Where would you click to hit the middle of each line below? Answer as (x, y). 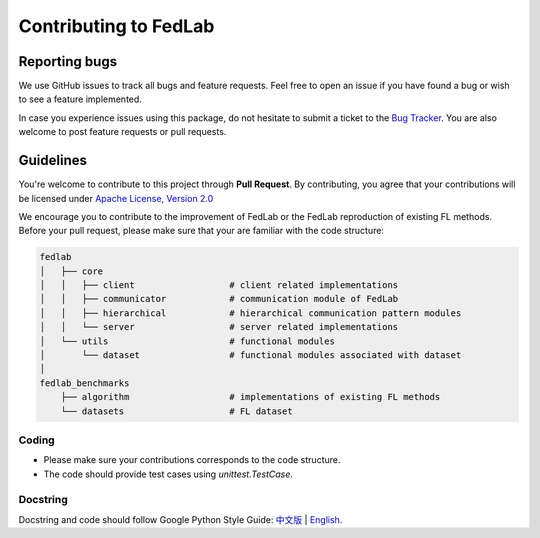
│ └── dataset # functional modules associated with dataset (250, 355)
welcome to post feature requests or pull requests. (122, 132)
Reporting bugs (68, 61)
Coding (36, 440)
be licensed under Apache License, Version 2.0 (116, 198)
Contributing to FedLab (116, 26)
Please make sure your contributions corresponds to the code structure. (192, 460)
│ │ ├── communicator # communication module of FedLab (219, 299)
